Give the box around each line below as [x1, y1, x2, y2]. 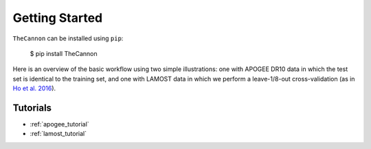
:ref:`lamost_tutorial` [30, 130, 87, 138]
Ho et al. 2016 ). [12, 84, 56, 92]
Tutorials [12, 102, 52, 113]
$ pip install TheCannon [30, 49, 98, 57]
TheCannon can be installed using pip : [12, 34, 124, 42]
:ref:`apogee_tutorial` [30, 120, 89, 128]
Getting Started [12, 10, 103, 25]
